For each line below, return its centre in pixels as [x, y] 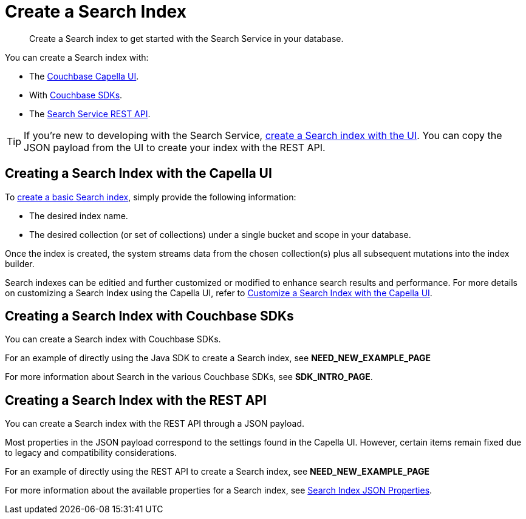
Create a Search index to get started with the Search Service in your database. [186, 38]
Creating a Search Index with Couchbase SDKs [149, 316]
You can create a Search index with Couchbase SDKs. [113, 339]
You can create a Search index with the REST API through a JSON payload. [155, 424]
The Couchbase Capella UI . [84, 76]
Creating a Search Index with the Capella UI [138, 174]
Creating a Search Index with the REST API [136, 400]
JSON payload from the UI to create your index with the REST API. [175, 147]
